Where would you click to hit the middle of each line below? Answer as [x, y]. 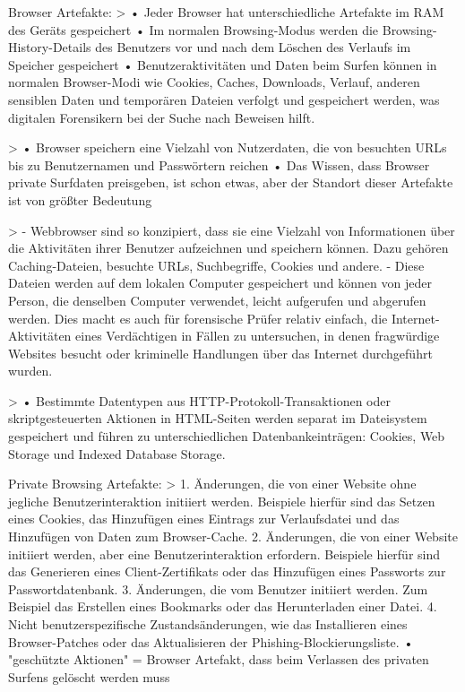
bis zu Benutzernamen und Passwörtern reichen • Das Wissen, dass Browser [219, 164]
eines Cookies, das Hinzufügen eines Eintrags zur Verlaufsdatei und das [204, 519]
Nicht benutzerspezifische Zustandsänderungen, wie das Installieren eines [208, 624]
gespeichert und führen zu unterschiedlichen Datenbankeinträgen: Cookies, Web [227, 436]
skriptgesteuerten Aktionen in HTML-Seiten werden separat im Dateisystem [218, 418]
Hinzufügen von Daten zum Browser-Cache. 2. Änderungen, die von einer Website [233, 536]
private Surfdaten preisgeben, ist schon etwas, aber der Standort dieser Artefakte [231, 182]
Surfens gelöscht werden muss [89, 676]
